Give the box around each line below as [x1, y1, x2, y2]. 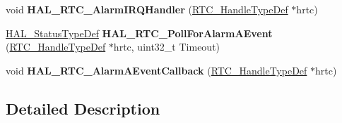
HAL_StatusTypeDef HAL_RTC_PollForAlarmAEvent [6, 25, 273, 40]
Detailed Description [6, 97, 160, 119]
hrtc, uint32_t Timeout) [113, 39, 220, 54]
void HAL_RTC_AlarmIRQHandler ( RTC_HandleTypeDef [6, 2, 288, 16]
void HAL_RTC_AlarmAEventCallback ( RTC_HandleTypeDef [6, 63, 307, 77]
